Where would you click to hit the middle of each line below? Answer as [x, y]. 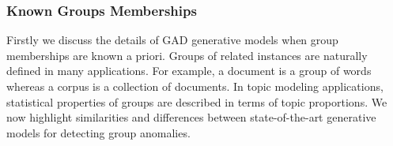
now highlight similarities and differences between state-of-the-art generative [191, 117]
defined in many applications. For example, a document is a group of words [189, 71]
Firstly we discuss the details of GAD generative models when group [172, 40]
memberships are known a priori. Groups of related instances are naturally [187, 55]
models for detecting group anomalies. [98, 132]
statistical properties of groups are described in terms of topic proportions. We [197, 101]
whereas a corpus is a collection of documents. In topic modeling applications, [195, 86]
